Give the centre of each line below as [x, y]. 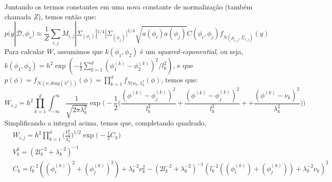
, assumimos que [78, 51]
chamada [18, 16]
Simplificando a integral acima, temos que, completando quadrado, [106, 123]
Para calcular [24, 51]
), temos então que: [67, 16]
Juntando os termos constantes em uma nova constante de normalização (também [129, 6]
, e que [183, 65]
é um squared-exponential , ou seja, [192, 51]
